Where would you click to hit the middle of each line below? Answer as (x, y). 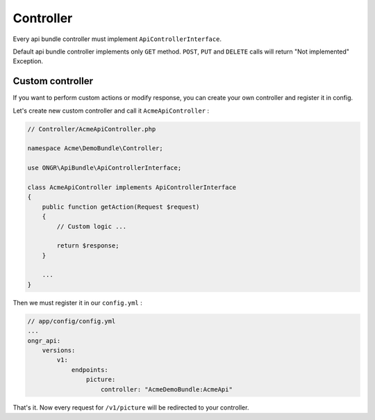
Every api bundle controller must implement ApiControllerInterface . (117, 39)
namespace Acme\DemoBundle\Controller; (95, 148)
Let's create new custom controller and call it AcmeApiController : (111, 111)
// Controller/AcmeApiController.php (92, 129)
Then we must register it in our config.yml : (77, 302)
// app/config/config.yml (72, 321)
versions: (59, 350)
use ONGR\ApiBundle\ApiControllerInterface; (105, 168)
